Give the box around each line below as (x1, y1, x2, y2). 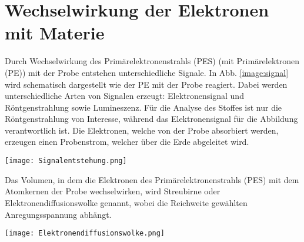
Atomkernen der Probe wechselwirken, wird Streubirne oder (5, 185, 221, 197)
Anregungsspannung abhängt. (5, 208, 112, 220)
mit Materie (5, 21, 105, 45)
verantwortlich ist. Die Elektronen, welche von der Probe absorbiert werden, (5, 124, 279, 136)
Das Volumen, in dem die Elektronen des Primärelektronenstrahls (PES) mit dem (5, 173, 299, 185)
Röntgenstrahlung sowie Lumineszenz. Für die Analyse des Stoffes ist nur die (5, 101, 282, 113)
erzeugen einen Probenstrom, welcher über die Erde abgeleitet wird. (5, 135, 249, 148)
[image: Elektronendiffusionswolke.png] (5, 229, 165, 238)
